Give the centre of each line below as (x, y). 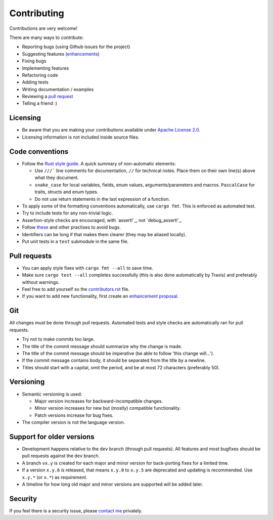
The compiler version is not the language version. (74, 422)
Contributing (37, 13)
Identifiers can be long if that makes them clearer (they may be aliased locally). (104, 234)
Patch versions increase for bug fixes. (74, 415)
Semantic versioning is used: (52, 394)
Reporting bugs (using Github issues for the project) (76, 47)
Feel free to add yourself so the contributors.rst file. (76, 289)
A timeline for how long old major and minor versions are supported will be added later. (112, 484)
